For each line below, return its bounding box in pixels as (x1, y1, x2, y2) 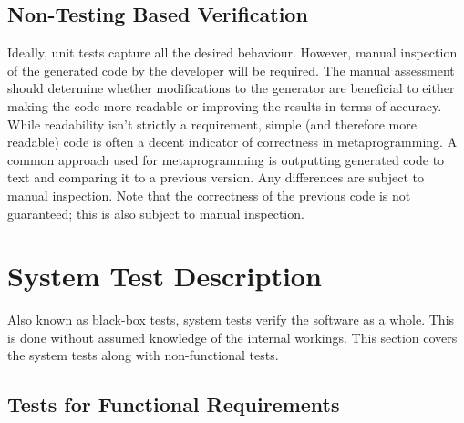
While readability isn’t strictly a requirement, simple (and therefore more (7, 114, 417, 133)
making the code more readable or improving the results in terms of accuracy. (7, 96, 442, 115)
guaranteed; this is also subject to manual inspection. (7, 203, 304, 222)
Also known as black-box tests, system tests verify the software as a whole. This (7, 310, 455, 329)
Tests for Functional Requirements (7, 390, 340, 418)
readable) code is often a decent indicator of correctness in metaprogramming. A (7, 132, 458, 151)
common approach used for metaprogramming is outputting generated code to (7, 150, 445, 169)
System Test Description (7, 257, 322, 294)
